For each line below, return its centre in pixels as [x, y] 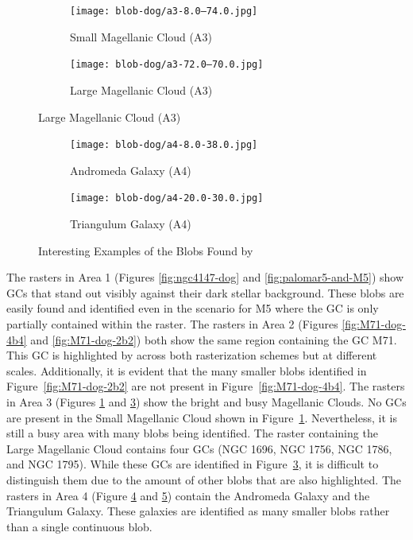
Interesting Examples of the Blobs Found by [146, 250]
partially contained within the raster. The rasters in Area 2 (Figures [172, 323]
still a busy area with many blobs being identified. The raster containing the [192, 433]
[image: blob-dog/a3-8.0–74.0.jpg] [164, 11]
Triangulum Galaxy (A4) [131, 223]
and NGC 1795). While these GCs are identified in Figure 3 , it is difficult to [193, 464]
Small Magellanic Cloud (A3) [141, 36]
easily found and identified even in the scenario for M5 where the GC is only [193, 308]
